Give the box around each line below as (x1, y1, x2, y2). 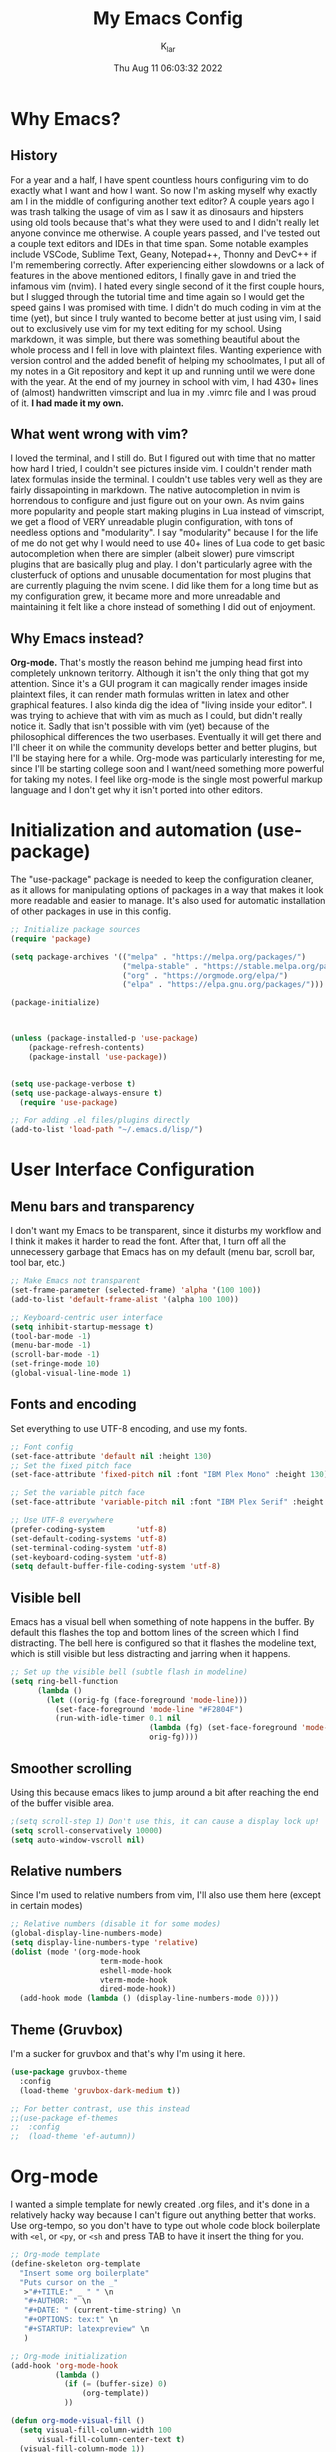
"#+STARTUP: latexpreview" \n (23, 2324, 150, 2334)
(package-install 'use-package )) (28, 1052, 168, 1062)
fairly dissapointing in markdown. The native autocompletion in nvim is (10, 484, 301, 496)
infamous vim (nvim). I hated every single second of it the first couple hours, (10, 280, 325, 292)
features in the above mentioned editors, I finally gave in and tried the (10, 269, 297, 281)
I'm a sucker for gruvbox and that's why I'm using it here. (10, 2048, 246, 2060)
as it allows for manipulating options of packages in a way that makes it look (10, 884, 324, 896)
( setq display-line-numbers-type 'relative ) (10, 1938, 199, 1948)
